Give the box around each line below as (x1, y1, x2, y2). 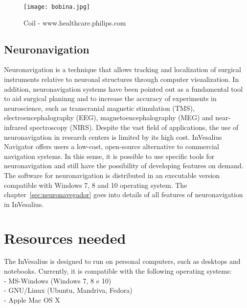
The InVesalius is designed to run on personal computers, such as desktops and (4, 256, 241, 266)
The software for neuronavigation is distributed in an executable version (4, 170, 220, 180)
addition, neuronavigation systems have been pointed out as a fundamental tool (4, 83, 243, 94)
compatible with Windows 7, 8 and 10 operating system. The (4, 180, 187, 190)
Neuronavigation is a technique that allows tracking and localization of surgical (4, 64, 241, 75)
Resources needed (4, 228, 126, 248)
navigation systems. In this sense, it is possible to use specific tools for (4, 151, 215, 161)
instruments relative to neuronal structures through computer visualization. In (4, 74, 239, 84)
